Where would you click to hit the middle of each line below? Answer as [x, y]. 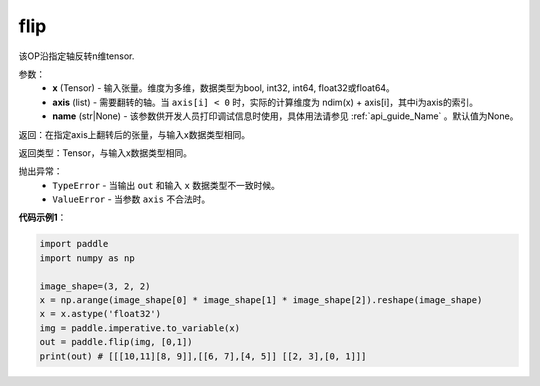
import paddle [74, 244]
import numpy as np [87, 258]
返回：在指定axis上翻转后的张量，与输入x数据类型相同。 [134, 134]
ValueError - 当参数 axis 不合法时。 [131, 199]
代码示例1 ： [42, 217]
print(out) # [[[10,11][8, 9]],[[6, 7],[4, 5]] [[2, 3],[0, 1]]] [203, 356]
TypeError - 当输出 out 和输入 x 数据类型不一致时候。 [166, 185]
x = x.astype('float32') [100, 314]
